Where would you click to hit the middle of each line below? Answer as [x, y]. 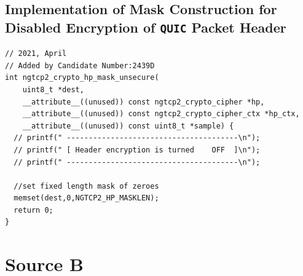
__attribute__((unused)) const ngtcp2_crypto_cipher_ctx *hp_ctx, [161, 114]
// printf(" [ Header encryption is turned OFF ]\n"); [137, 150]
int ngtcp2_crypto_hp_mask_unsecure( [82, 78]
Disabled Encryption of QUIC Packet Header [146, 27]
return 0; [33, 210]
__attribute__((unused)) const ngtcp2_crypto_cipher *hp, [144, 102]
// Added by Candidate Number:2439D [80, 65]
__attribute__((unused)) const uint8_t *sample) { [128, 126]
